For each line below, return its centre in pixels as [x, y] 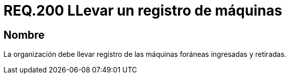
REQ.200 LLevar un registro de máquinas [143, 11]
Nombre [24, 35]
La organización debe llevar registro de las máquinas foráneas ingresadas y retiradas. [145, 54]
